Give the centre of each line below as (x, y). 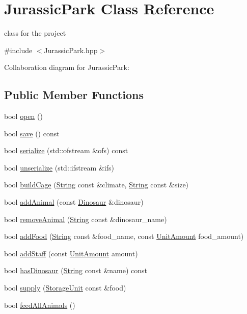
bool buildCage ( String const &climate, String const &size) (97, 185)
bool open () (23, 116)
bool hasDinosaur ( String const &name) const (76, 270)
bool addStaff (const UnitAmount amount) (71, 253)
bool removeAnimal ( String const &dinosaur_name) (86, 219)
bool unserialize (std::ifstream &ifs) (59, 167)
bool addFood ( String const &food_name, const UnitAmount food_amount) (124, 236)
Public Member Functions (74, 95)
